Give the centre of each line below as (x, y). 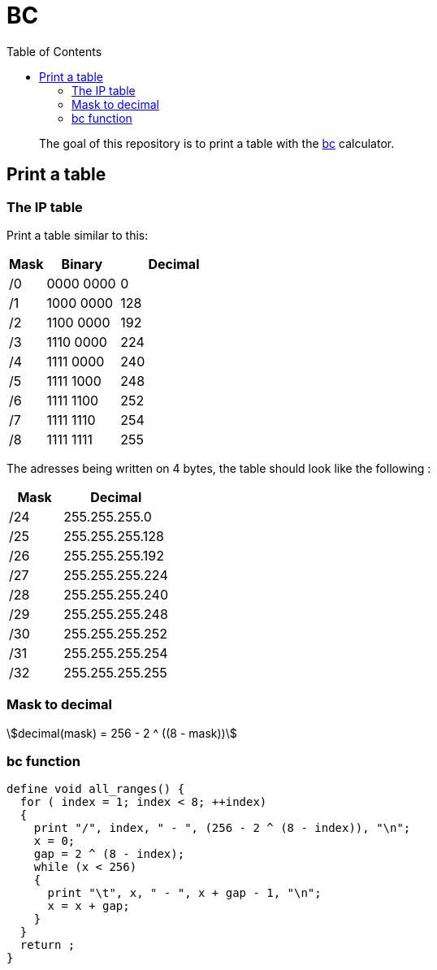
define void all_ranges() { (96, 789)
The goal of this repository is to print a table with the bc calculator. (217, 143)
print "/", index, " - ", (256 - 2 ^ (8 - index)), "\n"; (222, 828)
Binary (82, 264)
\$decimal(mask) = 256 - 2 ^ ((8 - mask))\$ (122, 733)
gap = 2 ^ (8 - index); (109, 854)
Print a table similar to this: (78, 235)
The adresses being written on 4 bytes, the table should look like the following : (219, 468)
